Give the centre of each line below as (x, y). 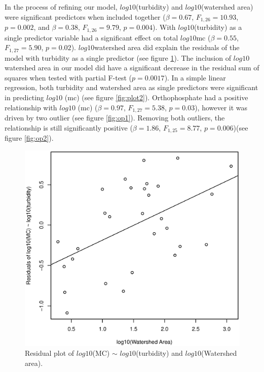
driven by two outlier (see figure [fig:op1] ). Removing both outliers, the (115, 117)
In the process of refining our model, (61, 7)
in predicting (24, 97)
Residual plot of (50, 353)
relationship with (31, 107)
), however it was (221, 107)
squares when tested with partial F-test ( (68, 77)
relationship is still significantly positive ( (69, 127)
